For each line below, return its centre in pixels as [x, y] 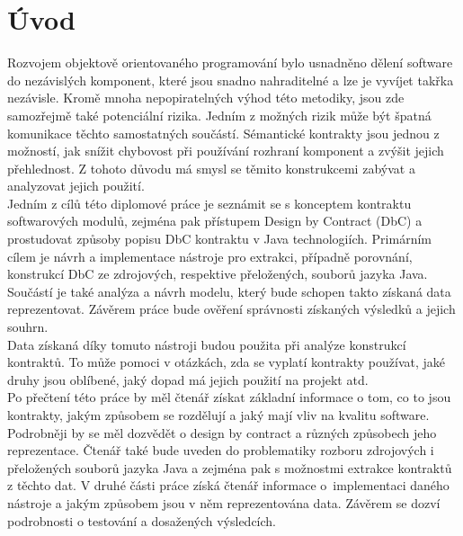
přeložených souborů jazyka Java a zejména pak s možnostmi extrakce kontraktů [230, 467]
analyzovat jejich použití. [76, 186]
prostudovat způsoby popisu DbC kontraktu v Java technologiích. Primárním [219, 239]
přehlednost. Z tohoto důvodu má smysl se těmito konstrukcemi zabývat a [211, 168]
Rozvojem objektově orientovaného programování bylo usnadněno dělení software [230, 63]
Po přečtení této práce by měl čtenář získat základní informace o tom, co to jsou [229, 397]
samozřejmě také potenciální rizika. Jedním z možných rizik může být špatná [219, 115]
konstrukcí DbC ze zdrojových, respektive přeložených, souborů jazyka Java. [218, 274]
